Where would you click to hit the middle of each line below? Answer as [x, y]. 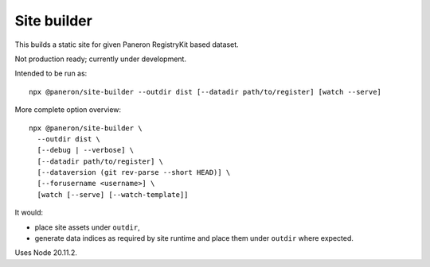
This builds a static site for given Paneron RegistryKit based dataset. [127, 44]
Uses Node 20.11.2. [46, 253]
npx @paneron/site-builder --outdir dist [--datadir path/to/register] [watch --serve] [205, 92]
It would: [29, 213]
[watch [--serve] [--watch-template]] [113, 194]
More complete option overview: [68, 110]
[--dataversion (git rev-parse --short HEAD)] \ [134, 172]
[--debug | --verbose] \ [86, 150]
